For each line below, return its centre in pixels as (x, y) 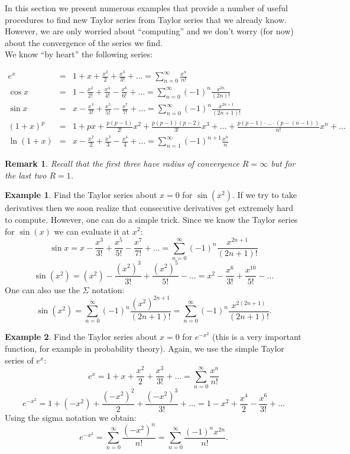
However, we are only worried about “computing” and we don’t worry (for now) (149, 31)
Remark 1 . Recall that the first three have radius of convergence (122, 163)
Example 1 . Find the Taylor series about (81, 195)
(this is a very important (257, 337)
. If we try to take (264, 195)
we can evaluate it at (92, 231)
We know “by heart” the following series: (79, 54)
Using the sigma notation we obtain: (71, 417)
